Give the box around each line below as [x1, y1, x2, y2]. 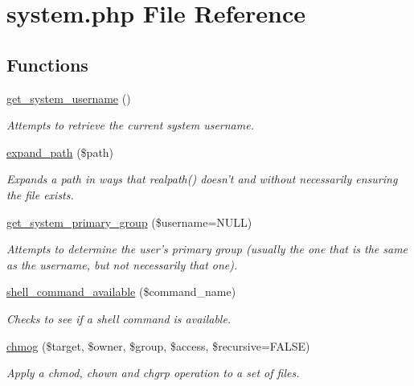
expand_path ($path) [6, 143, 114, 160]
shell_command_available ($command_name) [6, 283, 236, 300]
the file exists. [6, 186, 74, 203]
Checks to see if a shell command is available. [6, 310, 232, 326]
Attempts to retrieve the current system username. [6, 117, 254, 133]
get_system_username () [6, 89, 131, 106]
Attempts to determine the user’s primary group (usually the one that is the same [6, 240, 408, 257]
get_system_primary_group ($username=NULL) [6, 213, 252, 230]
